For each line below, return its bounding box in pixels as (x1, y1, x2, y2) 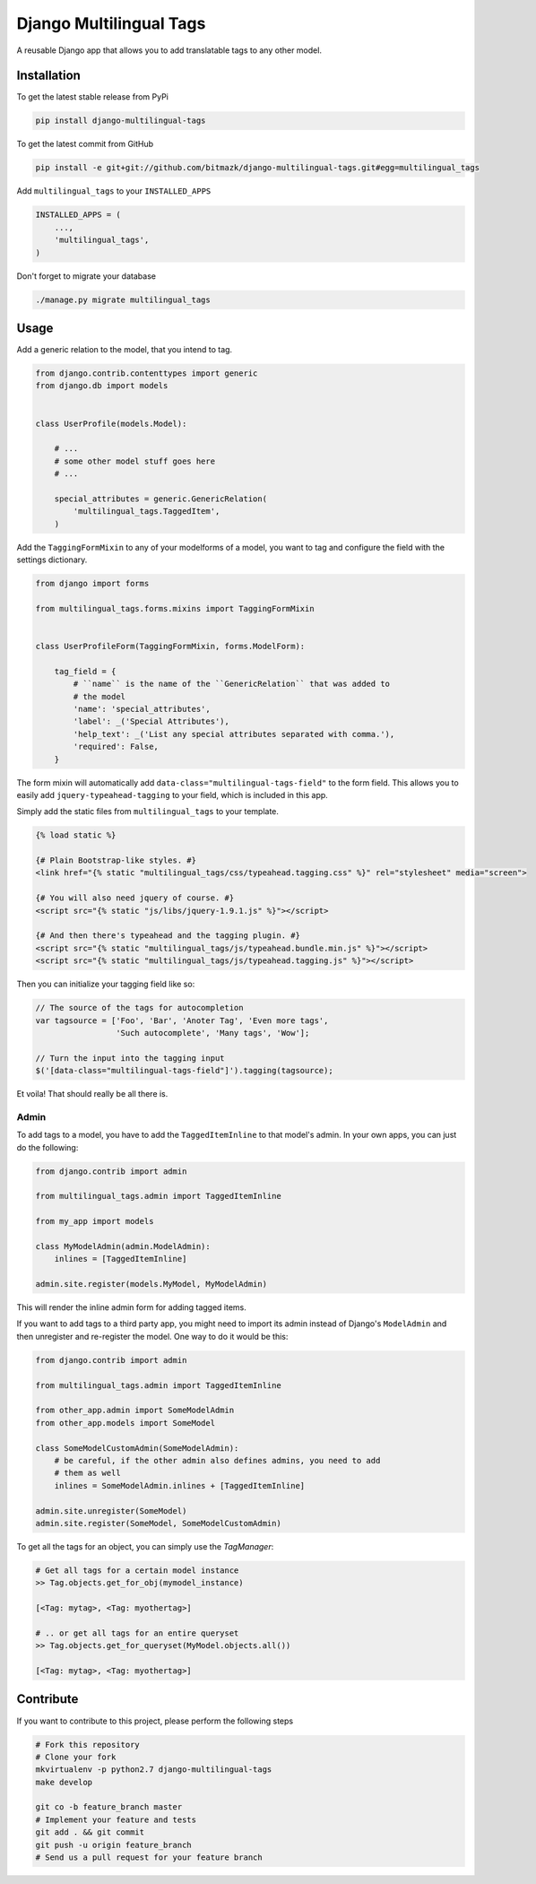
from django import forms (35, 578, 150, 589)
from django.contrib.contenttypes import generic (35, 369, 258, 378)
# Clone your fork (35, 1751, 117, 1762)
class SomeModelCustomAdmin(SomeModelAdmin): (35, 1443, 239, 1453)
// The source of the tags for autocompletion (35, 1003, 244, 1013)
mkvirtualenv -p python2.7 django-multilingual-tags (35, 1765, 272, 1775)
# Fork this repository (35, 1740, 141, 1749)
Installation (16, 68, 81, 83)
